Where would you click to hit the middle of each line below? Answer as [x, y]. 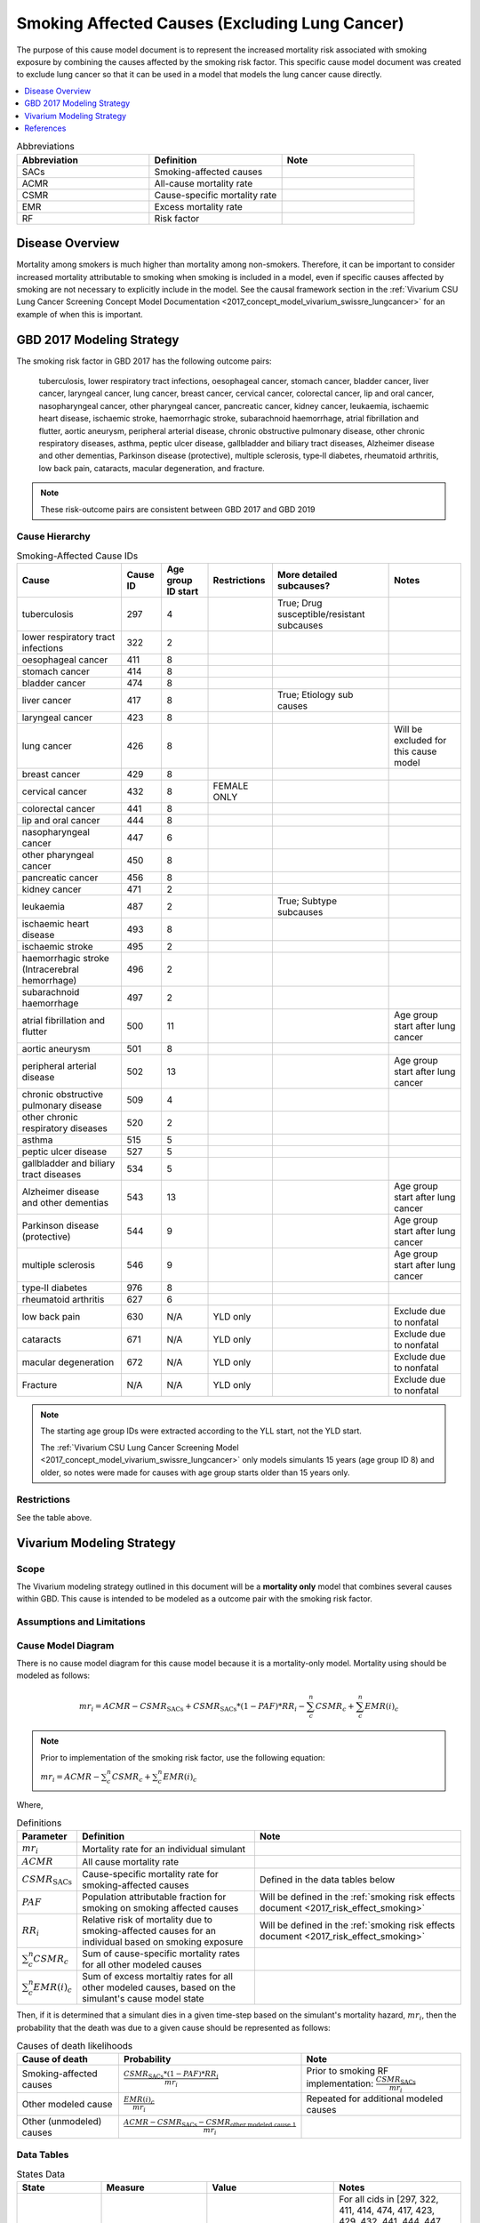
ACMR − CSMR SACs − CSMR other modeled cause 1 [210, 2123]
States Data [41, 2174]
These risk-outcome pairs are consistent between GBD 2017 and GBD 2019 [178, 509]
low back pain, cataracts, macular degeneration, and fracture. [152, 468]
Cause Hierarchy [53, 536]
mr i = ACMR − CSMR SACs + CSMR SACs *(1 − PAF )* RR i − [192, 1707]
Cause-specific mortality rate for [150, 1874]
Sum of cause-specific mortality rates [160, 1954]
